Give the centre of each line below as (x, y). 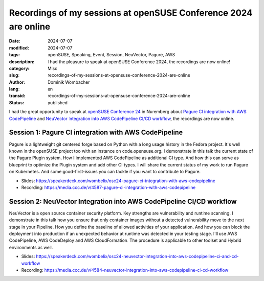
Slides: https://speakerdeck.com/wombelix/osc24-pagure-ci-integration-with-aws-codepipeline (118, 181)
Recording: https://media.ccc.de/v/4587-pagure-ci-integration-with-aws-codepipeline (108, 187)
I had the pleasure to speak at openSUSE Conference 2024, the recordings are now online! (139, 62)
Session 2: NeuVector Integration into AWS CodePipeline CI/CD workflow (123, 201)
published (58, 102)
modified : (19, 48)
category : (19, 68)
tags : (14, 55)
